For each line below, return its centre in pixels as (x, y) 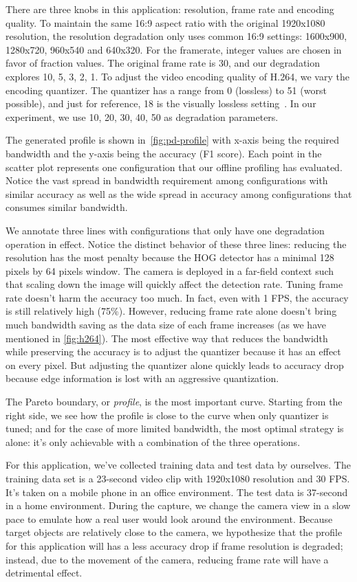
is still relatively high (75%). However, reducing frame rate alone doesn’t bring (171, 311)
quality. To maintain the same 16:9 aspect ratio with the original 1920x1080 (165, 22)
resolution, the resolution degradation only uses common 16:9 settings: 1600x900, (176, 36)
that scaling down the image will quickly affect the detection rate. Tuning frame (174, 284)
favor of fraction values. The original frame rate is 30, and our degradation (163, 63)
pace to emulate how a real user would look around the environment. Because (169, 518)
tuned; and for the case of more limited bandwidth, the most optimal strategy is (175, 428)
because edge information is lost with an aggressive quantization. (142, 378)
